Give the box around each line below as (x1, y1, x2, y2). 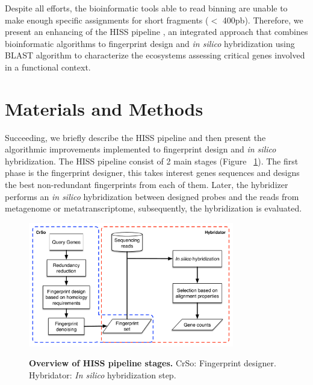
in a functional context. (5, 60, 91, 73)
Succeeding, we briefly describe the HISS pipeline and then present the (5, 131, 266, 143)
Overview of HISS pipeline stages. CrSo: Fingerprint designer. (29, 357, 276, 369)
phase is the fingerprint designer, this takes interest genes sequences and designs (5, 166, 300, 179)
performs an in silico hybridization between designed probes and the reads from (5, 190, 299, 202)
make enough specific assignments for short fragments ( (5, 13, 209, 26)
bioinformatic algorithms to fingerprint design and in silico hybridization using (5, 37, 295, 49)
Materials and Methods (5, 96, 203, 121)
